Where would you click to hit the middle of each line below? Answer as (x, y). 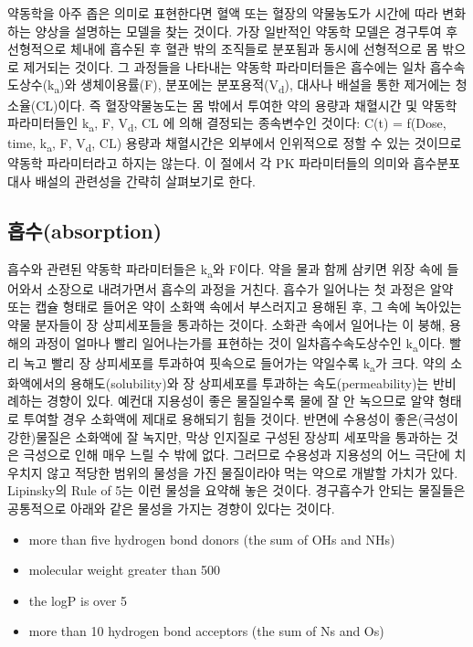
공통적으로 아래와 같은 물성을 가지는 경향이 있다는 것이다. (171, 509)
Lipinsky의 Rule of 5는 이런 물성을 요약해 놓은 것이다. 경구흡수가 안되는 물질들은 (236, 490)
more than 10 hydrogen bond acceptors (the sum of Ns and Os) (206, 631)
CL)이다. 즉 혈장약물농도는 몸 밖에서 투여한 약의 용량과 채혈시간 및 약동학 (247, 105)
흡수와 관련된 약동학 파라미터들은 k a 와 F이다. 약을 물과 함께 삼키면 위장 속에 (225, 270)
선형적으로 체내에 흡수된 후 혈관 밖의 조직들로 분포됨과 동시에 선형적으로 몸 (223, 49)
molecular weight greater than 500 (125, 570)
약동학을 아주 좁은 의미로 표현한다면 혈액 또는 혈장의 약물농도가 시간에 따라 (223, 13)
